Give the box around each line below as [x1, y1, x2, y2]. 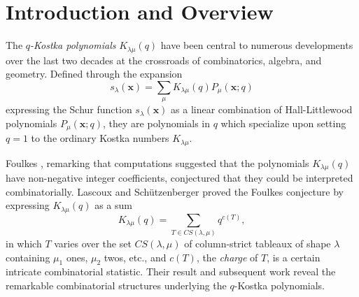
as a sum [94, 198, 132, 212]
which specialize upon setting [220, 115, 346, 130]
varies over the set [54, 236, 132, 251]
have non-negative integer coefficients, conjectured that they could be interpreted [6, 171, 353, 185]
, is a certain [267, 249, 321, 264]
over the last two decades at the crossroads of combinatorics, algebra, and [6, 52, 322, 67]
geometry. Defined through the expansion [6, 66, 183, 81]
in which [6, 236, 42, 251]
